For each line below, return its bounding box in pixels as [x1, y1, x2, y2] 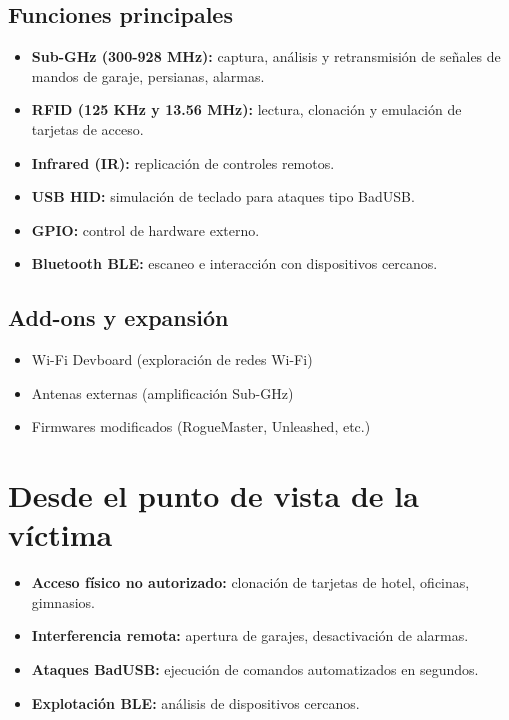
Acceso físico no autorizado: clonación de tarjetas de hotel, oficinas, [31, 572, 470, 593]
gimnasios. [31, 591, 95, 612]
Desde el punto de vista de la [8, 475, 419, 516]
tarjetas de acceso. [31, 118, 144, 139]
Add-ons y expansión [8, 302, 229, 333]
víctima [8, 514, 113, 555]
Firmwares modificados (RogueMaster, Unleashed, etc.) [31, 416, 371, 437]
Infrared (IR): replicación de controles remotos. [31, 152, 335, 173]
